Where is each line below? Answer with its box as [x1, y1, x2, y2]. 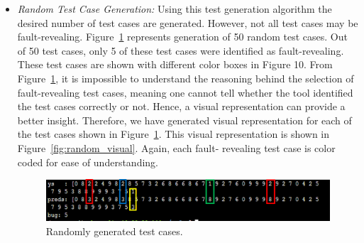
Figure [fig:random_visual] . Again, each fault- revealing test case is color [17, 140, 336, 155]
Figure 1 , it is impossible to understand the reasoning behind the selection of [17, 70, 354, 85]
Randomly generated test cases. [45, 223, 183, 238]
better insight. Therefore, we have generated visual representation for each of [17, 112, 352, 127]
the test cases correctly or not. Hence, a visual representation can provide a [17, 99, 346, 114]
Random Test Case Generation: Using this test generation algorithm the [17, 1, 332, 16]
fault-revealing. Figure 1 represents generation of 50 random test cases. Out [17, 29, 348, 44]
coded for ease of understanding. [17, 154, 158, 169]
